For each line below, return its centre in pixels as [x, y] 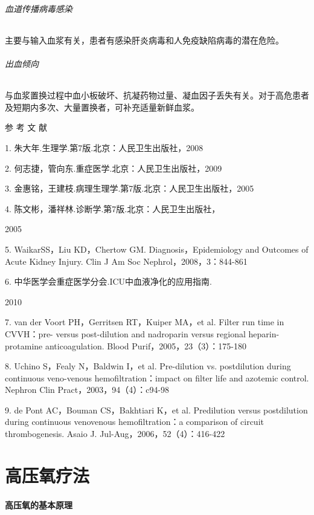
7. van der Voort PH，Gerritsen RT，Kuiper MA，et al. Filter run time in [145, 322]
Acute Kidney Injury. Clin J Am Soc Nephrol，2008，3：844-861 [126, 261]
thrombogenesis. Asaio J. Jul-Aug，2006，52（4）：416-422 [115, 434]
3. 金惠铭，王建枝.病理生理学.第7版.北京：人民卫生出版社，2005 [130, 188]
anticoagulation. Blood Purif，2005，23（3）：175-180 [146, 345]
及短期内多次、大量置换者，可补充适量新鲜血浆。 [102, 107]
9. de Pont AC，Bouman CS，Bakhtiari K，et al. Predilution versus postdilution [156, 410]
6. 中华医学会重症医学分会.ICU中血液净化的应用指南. [108, 281]
